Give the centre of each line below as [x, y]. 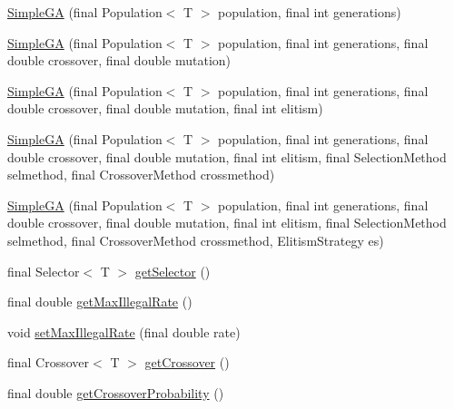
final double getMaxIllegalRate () [100, 302]
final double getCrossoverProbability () [116, 392]
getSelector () [173, 271]
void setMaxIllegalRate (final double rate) [124, 331]
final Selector [44, 271]
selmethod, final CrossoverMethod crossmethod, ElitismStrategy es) [196, 240]
